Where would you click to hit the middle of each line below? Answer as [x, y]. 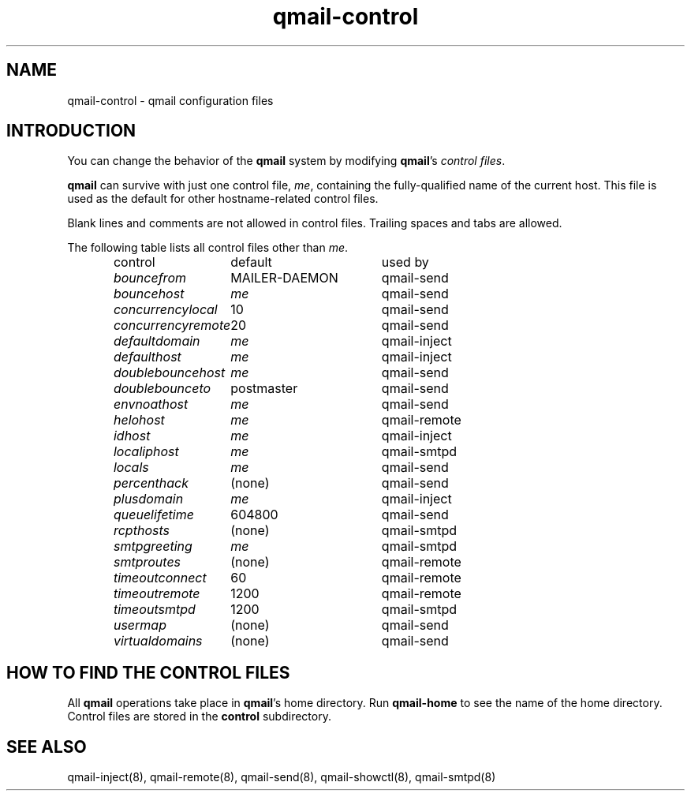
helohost [139, 420]
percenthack [151, 483]
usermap [140, 625]
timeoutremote [157, 594]
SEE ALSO [47, 746]
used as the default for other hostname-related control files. [223, 199]
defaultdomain [157, 341]
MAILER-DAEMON [284, 278]
